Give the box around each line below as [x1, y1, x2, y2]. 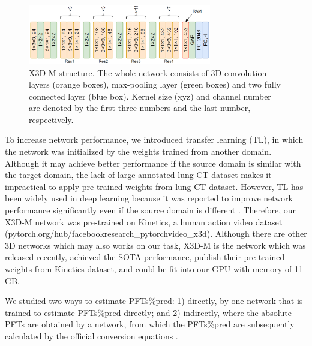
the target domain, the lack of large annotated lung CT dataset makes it [5, 169, 272, 181]
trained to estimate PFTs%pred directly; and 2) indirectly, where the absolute [5, 306, 292, 318]
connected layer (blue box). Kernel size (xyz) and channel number [29, 89, 271, 102]
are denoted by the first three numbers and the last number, [29, 101, 251, 114]
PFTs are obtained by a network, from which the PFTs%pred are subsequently [5, 318, 295, 330]
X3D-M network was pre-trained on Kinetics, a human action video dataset [5, 215, 283, 228]
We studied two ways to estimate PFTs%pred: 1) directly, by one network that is [5, 294, 303, 307]
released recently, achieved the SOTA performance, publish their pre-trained [5, 251, 285, 263]
